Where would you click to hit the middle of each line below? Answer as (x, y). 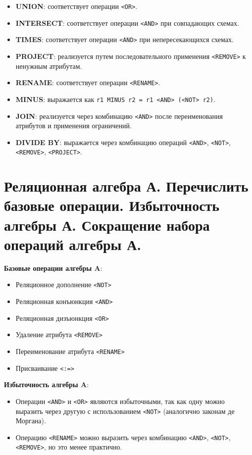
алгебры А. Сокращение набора (107, 225)
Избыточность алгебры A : (47, 384)
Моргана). (31, 421)
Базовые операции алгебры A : (53, 268)
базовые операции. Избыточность (112, 205)
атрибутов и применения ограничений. (74, 126)
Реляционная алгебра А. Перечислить (126, 186)
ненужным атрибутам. (49, 66)
